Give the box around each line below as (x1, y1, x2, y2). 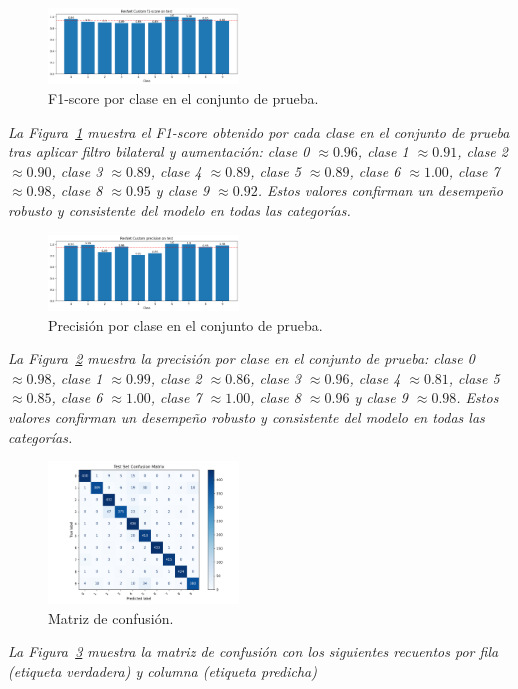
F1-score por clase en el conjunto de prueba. (48, 88, 319, 109)
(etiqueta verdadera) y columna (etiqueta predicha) (8, 661, 317, 682)
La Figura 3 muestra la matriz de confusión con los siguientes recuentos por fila (8, 641, 499, 662)
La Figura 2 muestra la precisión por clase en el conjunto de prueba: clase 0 (8, 348, 475, 369)
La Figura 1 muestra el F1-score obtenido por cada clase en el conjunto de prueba (8, 121, 510, 142)
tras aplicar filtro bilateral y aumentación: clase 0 (8, 141, 310, 162)
